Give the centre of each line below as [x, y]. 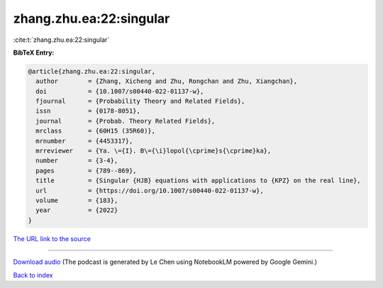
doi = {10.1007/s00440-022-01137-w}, [120, 91]
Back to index [33, 275]
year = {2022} [77, 210]
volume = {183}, [77, 200]
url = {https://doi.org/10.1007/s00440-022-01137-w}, [150, 190]
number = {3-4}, [77, 161]
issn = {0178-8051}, [88, 111]
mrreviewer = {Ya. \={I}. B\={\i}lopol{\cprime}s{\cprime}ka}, [154, 151]
